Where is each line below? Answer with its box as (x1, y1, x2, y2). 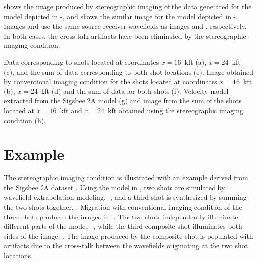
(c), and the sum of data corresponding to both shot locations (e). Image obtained (4, 66, 254, 77)
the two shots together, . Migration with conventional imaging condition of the (4, 202, 242, 212)
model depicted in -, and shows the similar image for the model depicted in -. (4, 11, 238, 21)
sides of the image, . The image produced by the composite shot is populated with (4, 230, 253, 241)
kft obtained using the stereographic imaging (108, 105, 244, 115)
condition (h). (4, 115, 46, 125)
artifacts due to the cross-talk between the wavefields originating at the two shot (4, 240, 248, 251)
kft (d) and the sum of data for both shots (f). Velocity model (41, 86, 229, 96)
